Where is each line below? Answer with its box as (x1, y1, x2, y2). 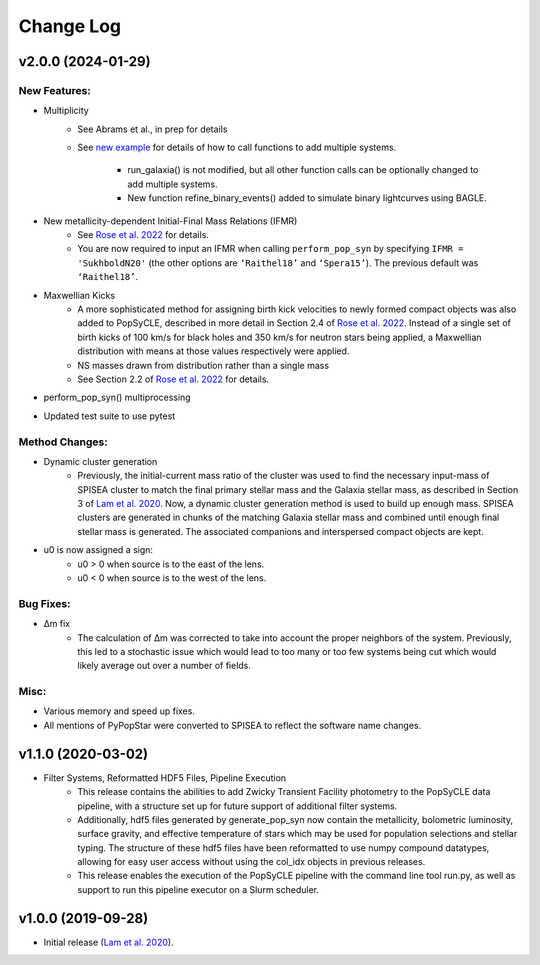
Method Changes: (18, 435, 109, 449)
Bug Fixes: (18, 596, 71, 610)
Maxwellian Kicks (43, 289, 115, 301)
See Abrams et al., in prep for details (77, 123, 228, 135)
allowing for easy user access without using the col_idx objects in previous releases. (77, 856, 426, 868)
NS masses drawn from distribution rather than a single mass (77, 359, 330, 371)
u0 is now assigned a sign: (43, 544, 154, 556)
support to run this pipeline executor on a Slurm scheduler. (77, 883, 320, 895)
